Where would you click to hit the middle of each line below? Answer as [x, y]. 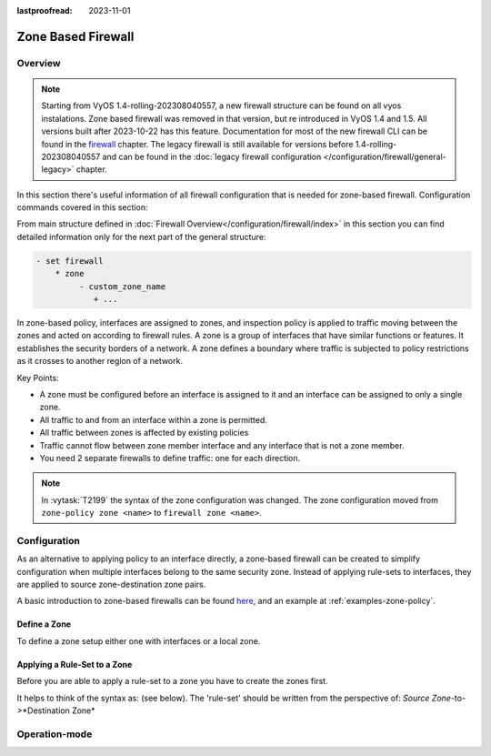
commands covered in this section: [82, 207]
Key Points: [38, 378]
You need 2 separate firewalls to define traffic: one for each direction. [170, 458]
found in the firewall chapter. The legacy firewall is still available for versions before [197, 144]
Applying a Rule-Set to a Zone [75, 664]
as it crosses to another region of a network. [100, 361]
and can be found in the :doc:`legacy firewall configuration [212, 156]
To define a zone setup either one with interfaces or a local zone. [139, 640]
